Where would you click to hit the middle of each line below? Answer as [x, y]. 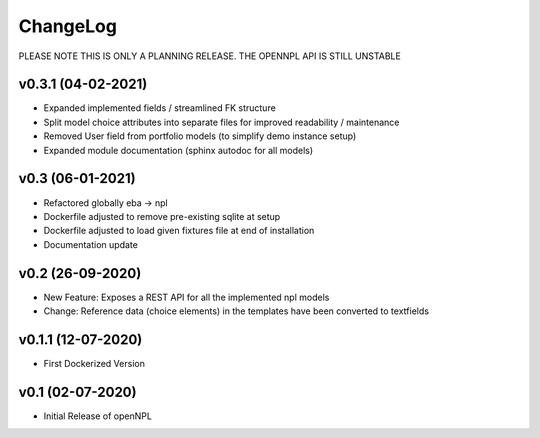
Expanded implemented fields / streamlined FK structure [160, 108]
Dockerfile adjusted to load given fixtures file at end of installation [179, 231]
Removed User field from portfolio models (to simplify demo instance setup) [200, 136]
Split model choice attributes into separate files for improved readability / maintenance [221, 122]
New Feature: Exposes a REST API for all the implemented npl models [186, 297]
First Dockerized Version [94, 363]
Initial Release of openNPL [97, 416]
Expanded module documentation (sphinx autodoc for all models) [178, 150]
